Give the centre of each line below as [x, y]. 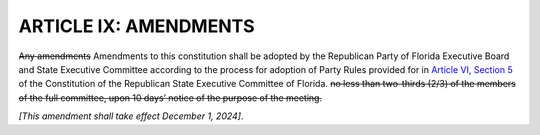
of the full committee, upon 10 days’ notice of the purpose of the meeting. [170, 97]
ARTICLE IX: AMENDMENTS [136, 26]
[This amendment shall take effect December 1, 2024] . [131, 116]
